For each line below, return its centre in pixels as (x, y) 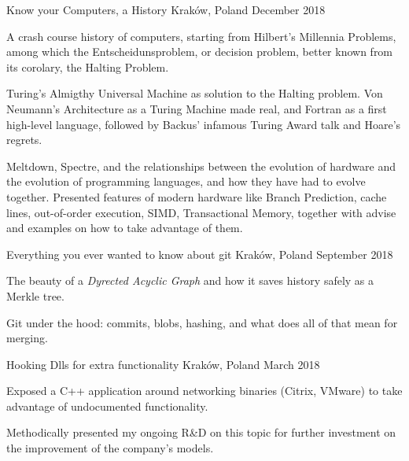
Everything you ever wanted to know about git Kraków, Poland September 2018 (200, 254)
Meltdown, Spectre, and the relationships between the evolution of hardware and (201, 166)
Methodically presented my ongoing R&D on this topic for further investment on (201, 432)
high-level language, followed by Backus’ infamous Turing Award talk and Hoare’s (204, 124)
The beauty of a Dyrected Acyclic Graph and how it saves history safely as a (190, 280)
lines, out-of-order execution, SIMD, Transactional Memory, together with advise (201, 212)
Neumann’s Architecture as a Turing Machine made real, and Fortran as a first (197, 108)
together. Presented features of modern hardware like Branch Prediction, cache (197, 196)
